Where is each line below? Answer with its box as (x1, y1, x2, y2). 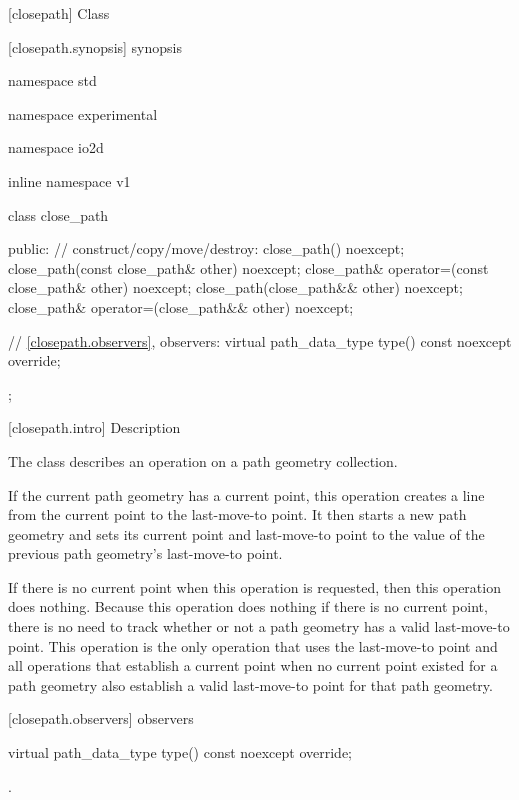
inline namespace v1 (8, 170, 131, 191)
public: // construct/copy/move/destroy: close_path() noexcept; (8, 238, 405, 259)
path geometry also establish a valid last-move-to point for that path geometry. (8, 674, 493, 695)
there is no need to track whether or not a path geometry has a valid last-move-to (8, 616, 510, 637)
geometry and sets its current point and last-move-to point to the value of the (8, 523, 485, 544)
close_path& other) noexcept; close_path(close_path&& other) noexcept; (8, 277, 463, 298)
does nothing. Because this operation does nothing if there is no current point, (8, 596, 488, 617)
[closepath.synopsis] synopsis (8, 36, 182, 57)
